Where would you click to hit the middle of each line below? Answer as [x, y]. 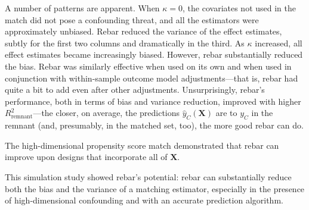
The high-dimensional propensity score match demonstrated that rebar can [142, 145]
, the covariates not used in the [239, 8]
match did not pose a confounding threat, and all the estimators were [132, 19]
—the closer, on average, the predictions [106, 113]
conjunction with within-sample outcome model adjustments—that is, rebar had [152, 78]
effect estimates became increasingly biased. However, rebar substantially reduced [154, 54]
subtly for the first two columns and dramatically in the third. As [125, 43]
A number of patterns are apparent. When [82, 8]
